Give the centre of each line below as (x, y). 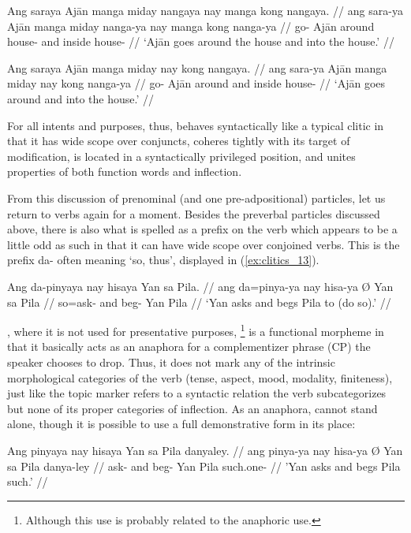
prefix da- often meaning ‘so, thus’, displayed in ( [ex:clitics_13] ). (163, 260)
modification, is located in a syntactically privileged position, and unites (181, 156)
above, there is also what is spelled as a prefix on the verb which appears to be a (202, 229)
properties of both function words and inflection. (125, 171)
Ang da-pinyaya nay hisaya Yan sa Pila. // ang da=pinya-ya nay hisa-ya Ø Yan (200, 286)
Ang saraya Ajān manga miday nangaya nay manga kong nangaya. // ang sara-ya (205, 10)
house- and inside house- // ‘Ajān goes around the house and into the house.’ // (201, 41)
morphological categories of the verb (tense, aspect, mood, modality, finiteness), (200, 377)
